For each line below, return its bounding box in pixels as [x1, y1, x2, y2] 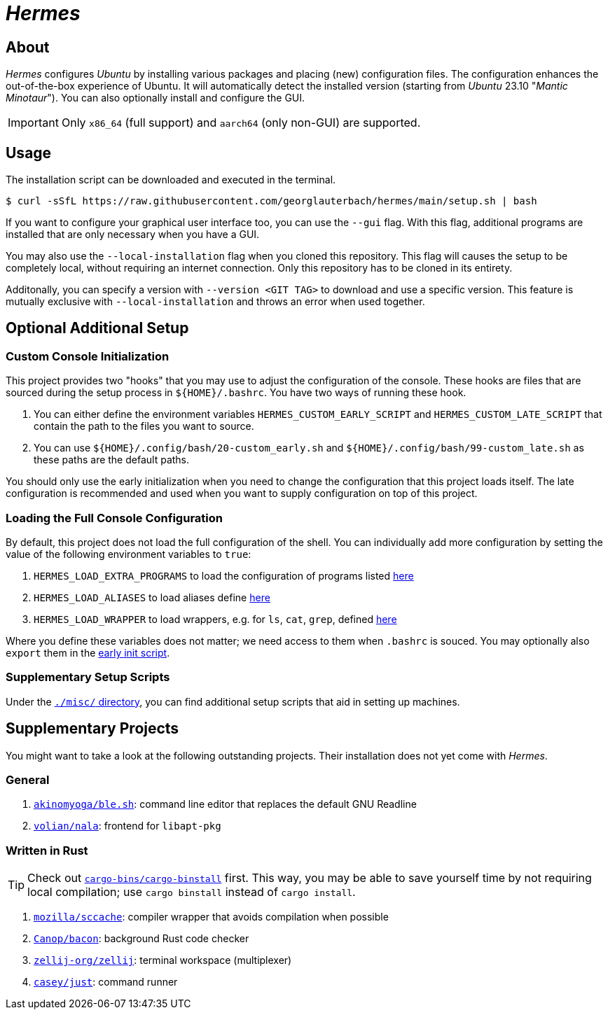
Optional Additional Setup [6, 319, 189, 337]
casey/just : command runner [34, 976, 178, 988]
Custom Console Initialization [6, 349, 170, 363]
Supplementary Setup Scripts [6, 670, 170, 685]
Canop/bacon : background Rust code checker [34, 932, 249, 945]
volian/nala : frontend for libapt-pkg [34, 820, 221, 832]
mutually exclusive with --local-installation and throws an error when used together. [6, 295, 425, 308]
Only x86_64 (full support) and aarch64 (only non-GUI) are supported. [61, 115, 421, 130]
